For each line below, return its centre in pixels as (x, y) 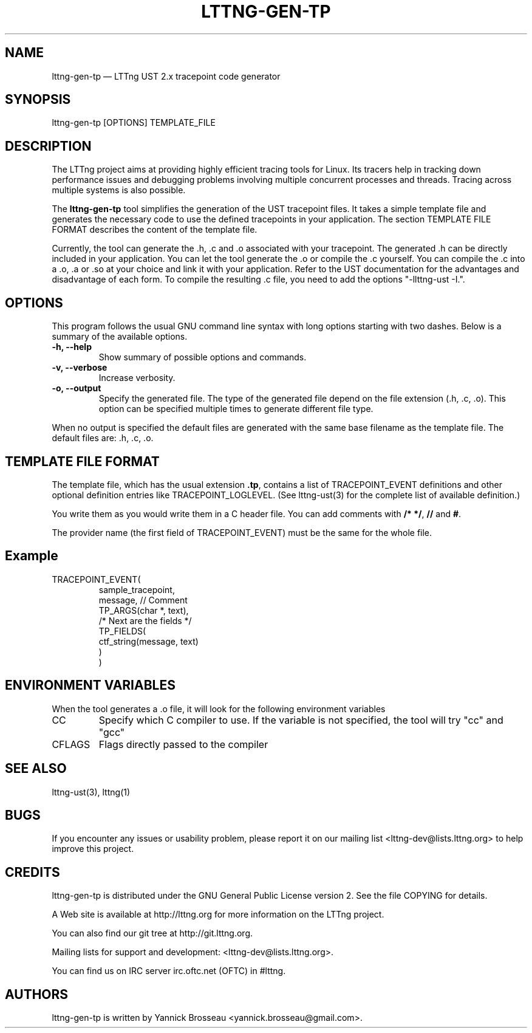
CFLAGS (71, 744)
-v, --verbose (80, 368)
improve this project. (93, 849)
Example (32, 556)
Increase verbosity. (137, 378)
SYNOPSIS (38, 100)
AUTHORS (37, 994)
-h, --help (72, 347)
